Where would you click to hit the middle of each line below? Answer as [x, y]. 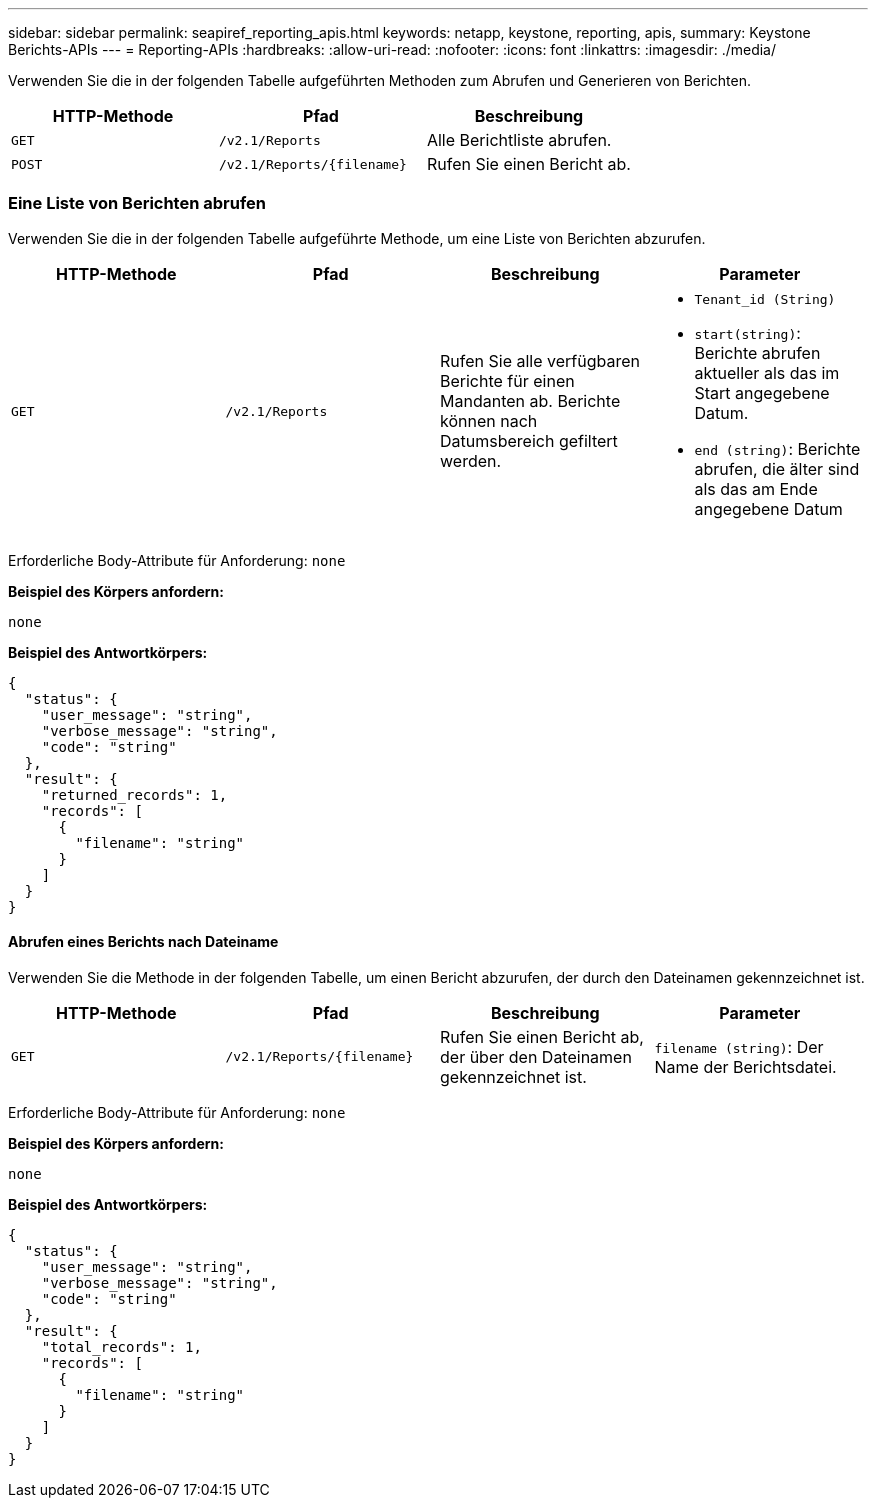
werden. [471, 461]
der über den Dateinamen [536, 1056]
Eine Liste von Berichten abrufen [137, 203]
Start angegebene [762, 392]
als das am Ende [756, 488]
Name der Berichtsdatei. [745, 1066]
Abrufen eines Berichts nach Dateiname [143, 942]
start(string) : [747, 332]
